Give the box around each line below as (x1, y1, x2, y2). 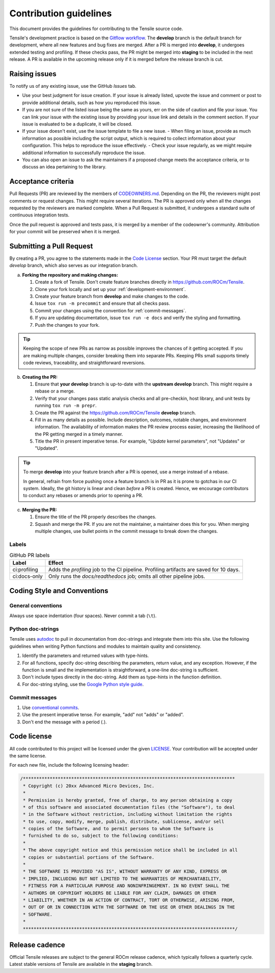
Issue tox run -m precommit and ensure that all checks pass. (35, 300, 170, 306)
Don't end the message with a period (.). (22, 719, 107, 725)
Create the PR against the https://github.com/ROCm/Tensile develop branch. (35, 409, 196, 416)
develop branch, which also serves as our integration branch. (9, 262, 138, 269)
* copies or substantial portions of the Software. (23, 854, 155, 860)
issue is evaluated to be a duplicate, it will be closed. (22, 120, 132, 127)
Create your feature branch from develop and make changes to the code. (35, 294, 189, 300)
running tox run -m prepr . (35, 402, 97, 408)
